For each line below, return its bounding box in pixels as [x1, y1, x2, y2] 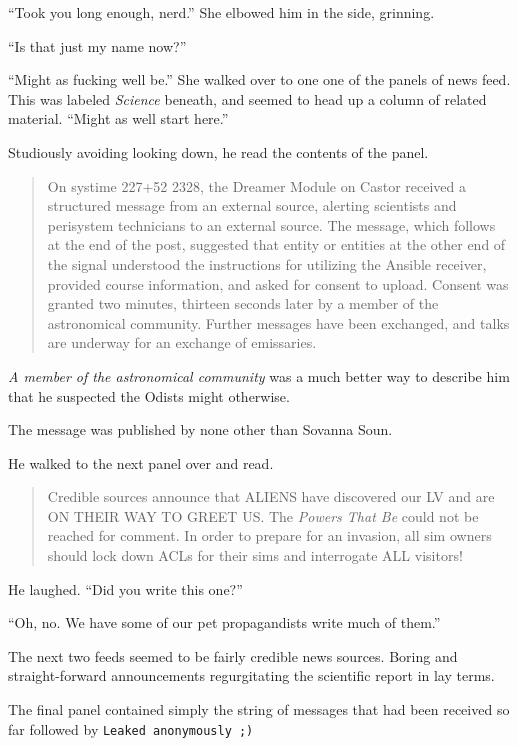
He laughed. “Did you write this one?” [8, 578, 243, 599]
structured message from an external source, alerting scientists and [47, 195, 457, 216]
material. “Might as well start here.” [8, 108, 229, 129]
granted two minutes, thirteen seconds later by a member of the [47, 293, 439, 314]
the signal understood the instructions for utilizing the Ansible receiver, [47, 253, 487, 274]
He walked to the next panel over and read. [8, 452, 274, 473]
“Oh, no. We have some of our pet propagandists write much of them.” [8, 612, 441, 633]
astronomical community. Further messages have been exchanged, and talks [47, 312, 510, 333]
